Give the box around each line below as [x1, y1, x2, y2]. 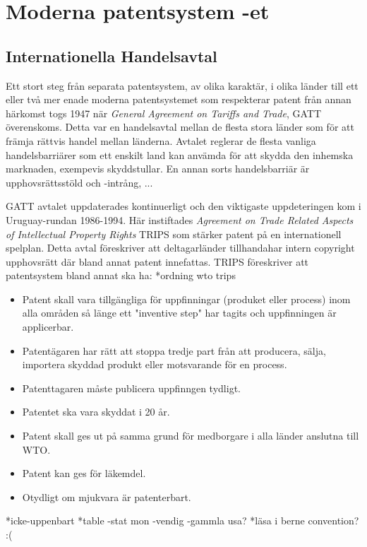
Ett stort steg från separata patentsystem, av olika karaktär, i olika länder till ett [6, 78, 359, 93]
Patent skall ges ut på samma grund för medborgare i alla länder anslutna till [22, 428, 359, 443]
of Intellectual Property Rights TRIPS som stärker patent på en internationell [6, 226, 342, 241]
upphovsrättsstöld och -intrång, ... [6, 175, 153, 189]
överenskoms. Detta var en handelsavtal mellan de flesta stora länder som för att [6, 119, 354, 134]
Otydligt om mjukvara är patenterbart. [22, 489, 191, 504]
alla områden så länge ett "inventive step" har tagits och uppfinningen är [22, 305, 337, 320]
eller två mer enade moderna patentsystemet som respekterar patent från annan [6, 92, 351, 107]
